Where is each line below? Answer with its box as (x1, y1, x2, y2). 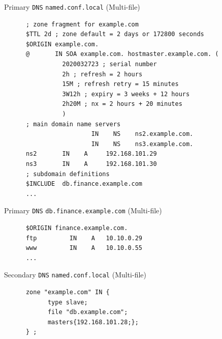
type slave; (47, 298, 88, 306)
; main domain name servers (25, 120, 121, 128)
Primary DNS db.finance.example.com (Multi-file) (4, 205, 162, 216)
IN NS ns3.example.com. (91, 140, 194, 148)
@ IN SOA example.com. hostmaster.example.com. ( (25, 50, 219, 58)
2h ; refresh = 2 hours (62, 70, 143, 78)
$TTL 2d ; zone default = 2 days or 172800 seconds (25, 31, 204, 38)
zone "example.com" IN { (25, 289, 110, 296)
